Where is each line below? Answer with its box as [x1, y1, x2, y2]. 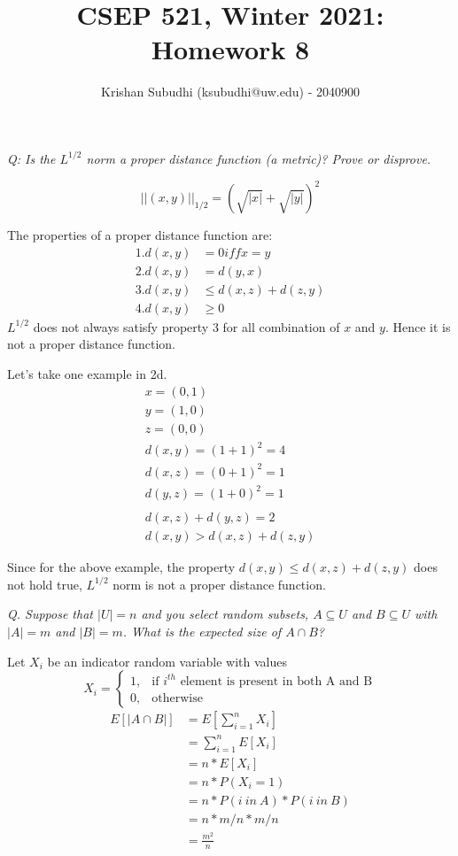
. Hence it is [384, 317, 451, 335]
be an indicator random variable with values [47, 652, 287, 670]
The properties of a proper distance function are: [7, 226, 273, 243]
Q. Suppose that [7, 605, 93, 623]
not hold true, [7, 575, 82, 593]
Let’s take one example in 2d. [7, 364, 167, 382]
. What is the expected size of [122, 622, 282, 641]
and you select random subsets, [141, 605, 309, 623]
